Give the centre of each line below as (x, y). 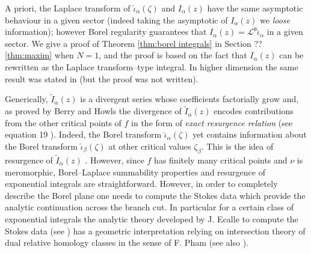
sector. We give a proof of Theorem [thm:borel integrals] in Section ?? (134, 43)
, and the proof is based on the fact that (173, 55)
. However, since (115, 160)
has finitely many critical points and (221, 160)
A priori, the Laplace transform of (68, 8)
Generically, (26, 99)
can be (291, 55)
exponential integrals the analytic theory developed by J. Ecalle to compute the (152, 218)
